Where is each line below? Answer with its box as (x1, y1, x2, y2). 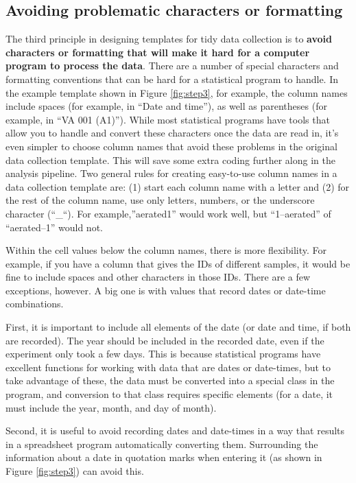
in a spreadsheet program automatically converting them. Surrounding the (5, 436, 318, 451)
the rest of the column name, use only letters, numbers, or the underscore (5, 193, 315, 207)
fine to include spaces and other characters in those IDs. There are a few (5, 270, 311, 284)
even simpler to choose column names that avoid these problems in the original (5, 139, 337, 153)
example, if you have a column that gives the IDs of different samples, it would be (5, 256, 351, 270)
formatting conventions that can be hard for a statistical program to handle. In (5, 71, 339, 86)
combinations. (5, 296, 64, 311)
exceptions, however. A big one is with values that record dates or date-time (5, 283, 326, 297)
